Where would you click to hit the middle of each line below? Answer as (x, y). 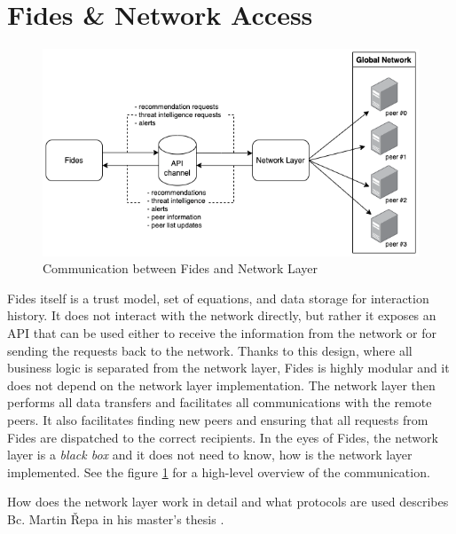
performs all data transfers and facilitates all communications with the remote (220, 402)
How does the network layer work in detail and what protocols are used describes (228, 502)
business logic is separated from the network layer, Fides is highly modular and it (228, 368)
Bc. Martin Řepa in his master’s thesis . (116, 518)
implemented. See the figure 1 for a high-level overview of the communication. (219, 471)
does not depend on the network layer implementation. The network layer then (221, 385)
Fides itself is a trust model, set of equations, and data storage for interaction (218, 298)
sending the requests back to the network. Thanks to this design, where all (210, 350)
